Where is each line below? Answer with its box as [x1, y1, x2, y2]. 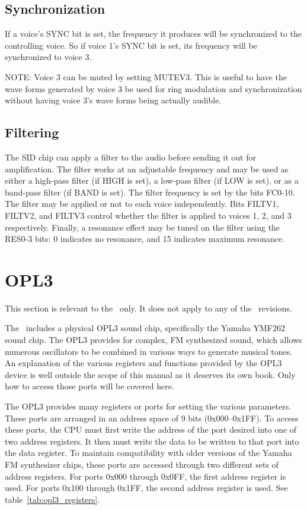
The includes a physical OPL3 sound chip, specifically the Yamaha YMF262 [5, 322, 286, 334]
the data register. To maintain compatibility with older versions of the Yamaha [5, 446, 292, 459]
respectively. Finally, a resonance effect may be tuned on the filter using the [5, 221, 280, 233]
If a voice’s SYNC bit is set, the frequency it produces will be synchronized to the [5, 27, 302, 40]
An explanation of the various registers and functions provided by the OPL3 [5, 357, 282, 369]
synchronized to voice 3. [5, 51, 92, 63]
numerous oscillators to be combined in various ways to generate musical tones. [5, 345, 293, 357]
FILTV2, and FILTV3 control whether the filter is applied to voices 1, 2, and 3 [5, 209, 292, 221]
